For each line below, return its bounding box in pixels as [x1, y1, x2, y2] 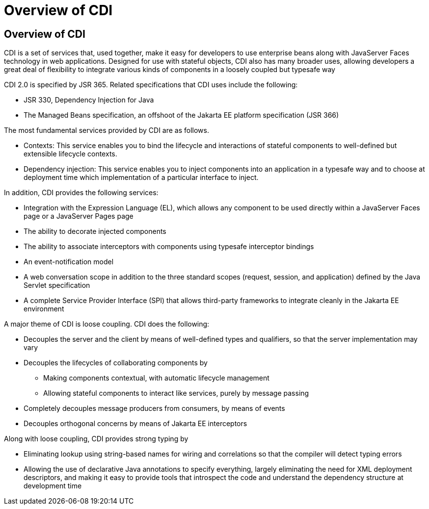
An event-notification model [24, 257, 114, 266]
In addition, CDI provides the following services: [4, 188, 159, 197]
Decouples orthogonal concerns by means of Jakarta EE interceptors [24, 419, 247, 428]
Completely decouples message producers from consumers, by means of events [24, 404, 285, 413]
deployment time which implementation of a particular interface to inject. [24, 173, 259, 182]
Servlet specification [24, 281, 90, 290]
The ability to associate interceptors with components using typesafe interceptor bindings [24, 242, 314, 251]
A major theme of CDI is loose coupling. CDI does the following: [4, 320, 210, 329]
